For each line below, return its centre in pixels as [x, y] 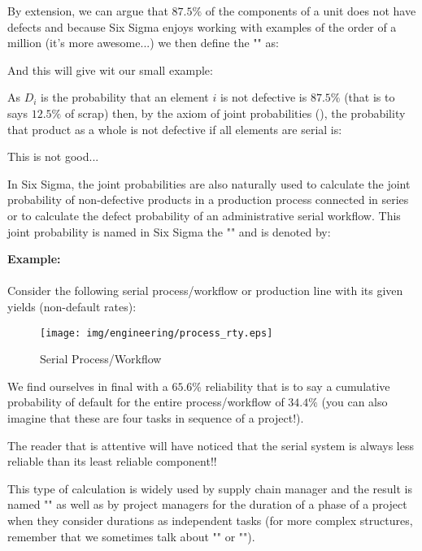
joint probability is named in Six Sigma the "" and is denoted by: [169, 231]
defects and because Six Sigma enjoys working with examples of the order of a [202, 26]
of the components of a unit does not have [311, 11]
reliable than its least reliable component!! [112, 461]
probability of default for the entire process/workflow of [146, 402]
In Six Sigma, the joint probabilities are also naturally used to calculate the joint [209, 183]
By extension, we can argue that [88, 11]
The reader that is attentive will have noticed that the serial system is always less [211, 445]
